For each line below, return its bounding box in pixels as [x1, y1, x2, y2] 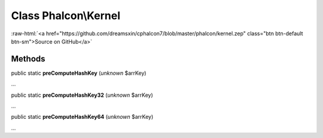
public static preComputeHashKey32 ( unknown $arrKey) [11, 91, 154, 99]
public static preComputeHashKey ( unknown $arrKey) [11, 69, 147, 76]
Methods [11, 54, 45, 64]
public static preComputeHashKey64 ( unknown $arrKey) [11, 114, 154, 121]
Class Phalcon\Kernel [11, 9, 121, 22]
